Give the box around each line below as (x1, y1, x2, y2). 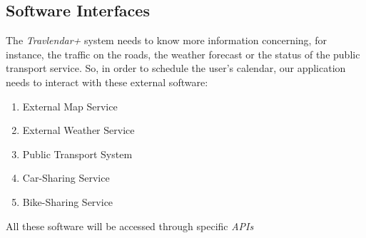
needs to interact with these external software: (6, 74, 208, 89)
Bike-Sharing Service (22, 194, 113, 209)
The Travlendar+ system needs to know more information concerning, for (6, 33, 327, 48)
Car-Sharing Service (22, 170, 110, 185)
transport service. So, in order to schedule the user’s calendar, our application (6, 61, 346, 76)
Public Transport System (22, 146, 133, 161)
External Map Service (22, 98, 118, 113)
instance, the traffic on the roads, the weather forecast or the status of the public (6, 46, 360, 61)
